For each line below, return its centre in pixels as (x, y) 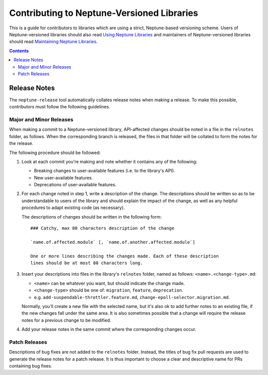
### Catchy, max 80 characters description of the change (102, 228)
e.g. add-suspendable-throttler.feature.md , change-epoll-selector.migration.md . (132, 297)
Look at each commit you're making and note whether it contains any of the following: (109, 161)
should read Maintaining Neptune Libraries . (53, 42)
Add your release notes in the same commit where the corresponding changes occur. (109, 329)
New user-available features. (64, 178)
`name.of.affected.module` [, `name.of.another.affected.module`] (113, 242)
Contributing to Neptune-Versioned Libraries (104, 13)
